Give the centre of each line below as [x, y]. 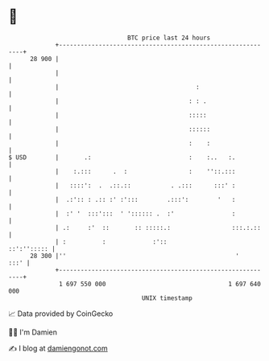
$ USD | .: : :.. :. [122, 157]
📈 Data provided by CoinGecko [61, 314]
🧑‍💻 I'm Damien [33, 332]
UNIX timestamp [167, 298]
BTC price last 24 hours [169, 38]
